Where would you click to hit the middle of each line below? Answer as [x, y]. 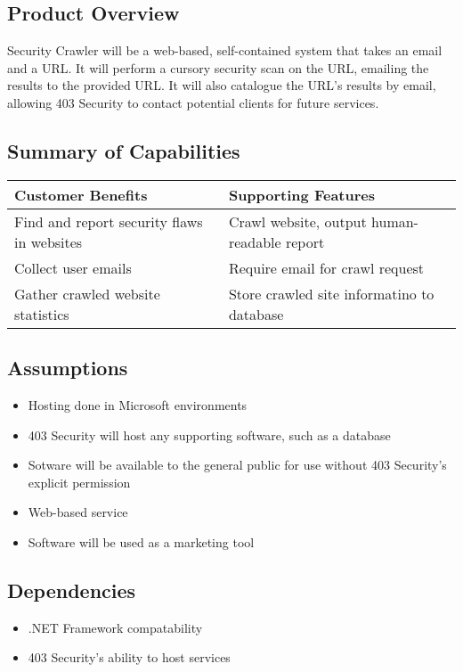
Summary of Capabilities [124, 150]
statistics [42, 314]
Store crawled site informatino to [331, 293]
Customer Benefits [81, 194]
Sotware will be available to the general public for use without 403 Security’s [237, 465]
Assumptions [68, 368]
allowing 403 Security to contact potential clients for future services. [193, 102]
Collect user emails [73, 267]
